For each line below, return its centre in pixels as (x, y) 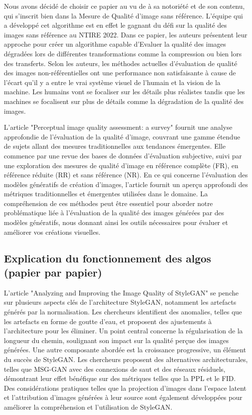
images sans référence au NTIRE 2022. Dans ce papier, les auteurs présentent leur (126, 34)
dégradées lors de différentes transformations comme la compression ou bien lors (123, 53)
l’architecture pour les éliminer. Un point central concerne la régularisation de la (123, 331)
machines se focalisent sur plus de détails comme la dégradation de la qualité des (124, 101)
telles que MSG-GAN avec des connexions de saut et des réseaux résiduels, (115, 369)
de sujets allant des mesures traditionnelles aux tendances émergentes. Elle (115, 146)
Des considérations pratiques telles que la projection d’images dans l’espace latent (125, 388)
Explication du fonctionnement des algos (108, 258)
